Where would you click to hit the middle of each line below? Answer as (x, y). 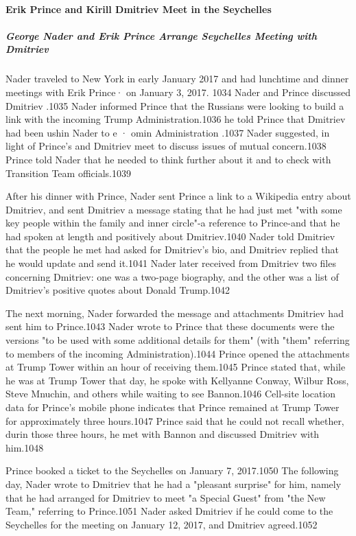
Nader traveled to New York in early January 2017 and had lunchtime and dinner (177, 79)
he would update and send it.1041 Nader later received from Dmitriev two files (171, 263)
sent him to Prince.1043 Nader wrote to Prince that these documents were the (170, 326)
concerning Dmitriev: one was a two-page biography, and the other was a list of (172, 276)
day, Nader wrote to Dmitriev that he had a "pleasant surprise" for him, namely (174, 483)
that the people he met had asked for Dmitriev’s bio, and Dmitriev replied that (173, 249)
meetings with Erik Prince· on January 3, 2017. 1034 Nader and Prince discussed (178, 92)
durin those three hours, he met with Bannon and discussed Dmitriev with (163, 434)
